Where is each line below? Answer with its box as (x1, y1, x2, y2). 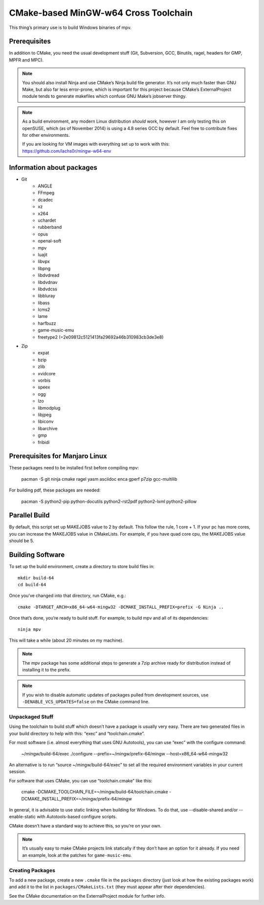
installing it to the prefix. (22, 667, 71, 673)
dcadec (38, 197, 53, 203)
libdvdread (38, 272, 60, 278)
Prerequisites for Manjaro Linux (9, 452, 107, 461)
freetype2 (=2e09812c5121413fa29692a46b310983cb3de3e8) (38, 334, 164, 340)
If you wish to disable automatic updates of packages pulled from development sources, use (22, 692, 209, 698)
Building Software (9, 551, 65, 559)
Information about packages (9, 163, 98, 172)
